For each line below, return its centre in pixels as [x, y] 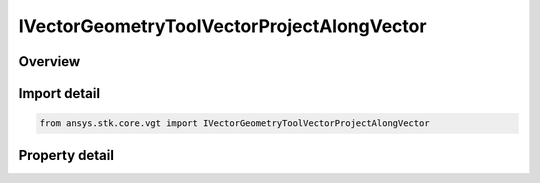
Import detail [59, 93]
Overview [49, 61]
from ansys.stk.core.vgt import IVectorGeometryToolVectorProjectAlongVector [234, 123]
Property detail [66, 155]
